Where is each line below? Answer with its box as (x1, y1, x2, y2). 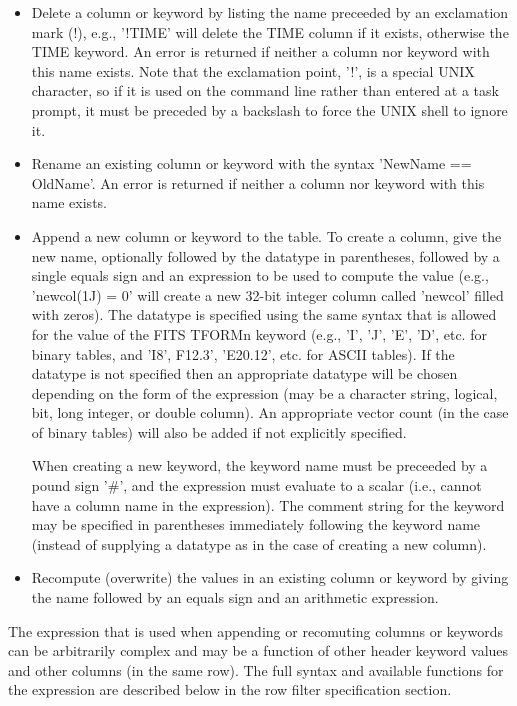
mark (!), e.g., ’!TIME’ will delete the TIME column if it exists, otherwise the (31, 21, 509, 42)
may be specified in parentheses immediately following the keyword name (31, 514, 481, 535)
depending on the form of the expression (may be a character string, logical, (31, 382, 498, 403)
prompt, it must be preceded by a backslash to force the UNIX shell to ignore (31, 99, 508, 120)
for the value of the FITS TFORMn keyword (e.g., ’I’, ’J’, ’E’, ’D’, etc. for (31, 323, 487, 344)
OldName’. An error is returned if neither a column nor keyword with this (31, 172, 485, 193)
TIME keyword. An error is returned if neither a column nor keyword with (31, 41, 490, 62)
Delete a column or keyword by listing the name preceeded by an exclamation (31, 2, 509, 22)
